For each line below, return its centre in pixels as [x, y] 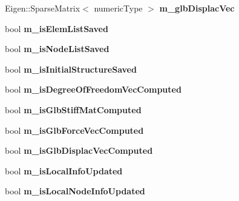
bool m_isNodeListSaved [57, 49]
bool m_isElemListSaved [57, 28]
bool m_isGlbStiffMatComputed [73, 109]
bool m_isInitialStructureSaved [71, 69]
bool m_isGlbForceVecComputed [74, 130]
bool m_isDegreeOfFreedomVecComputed [93, 89]
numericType [118, 8]
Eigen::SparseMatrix [43, 8]
